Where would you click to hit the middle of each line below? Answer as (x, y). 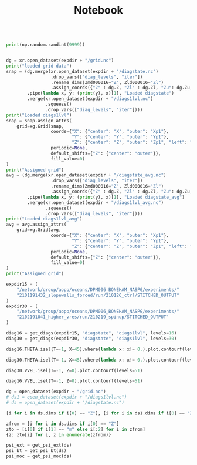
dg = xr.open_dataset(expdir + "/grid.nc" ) (60, 61)
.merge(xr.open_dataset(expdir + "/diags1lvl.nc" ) (90, 99)
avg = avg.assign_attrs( (36, 225)
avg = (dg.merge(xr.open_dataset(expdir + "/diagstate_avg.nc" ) (86, 175)
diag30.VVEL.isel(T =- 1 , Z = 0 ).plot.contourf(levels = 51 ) (74, 370)
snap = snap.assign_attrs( (39, 121)
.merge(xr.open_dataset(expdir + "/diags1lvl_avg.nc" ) (96, 203)
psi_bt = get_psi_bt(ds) (36, 451)
